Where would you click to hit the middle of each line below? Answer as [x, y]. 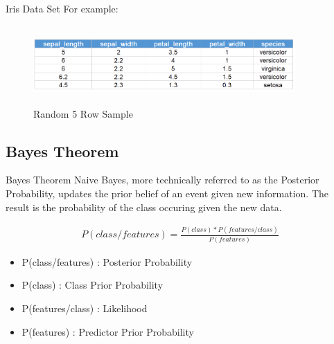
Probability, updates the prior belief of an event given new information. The [167, 193]
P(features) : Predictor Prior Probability [108, 331]
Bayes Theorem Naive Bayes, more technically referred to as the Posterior [162, 180]
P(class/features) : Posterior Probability [107, 261]
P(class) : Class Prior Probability [93, 285]
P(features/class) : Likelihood [85, 308]
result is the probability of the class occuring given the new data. [144, 207]
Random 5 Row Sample [83, 113]
